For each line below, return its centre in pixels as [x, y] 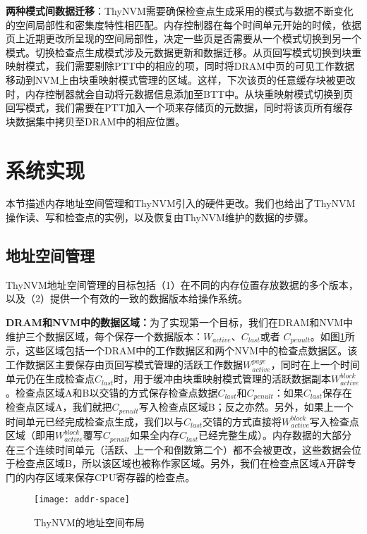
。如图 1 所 [332, 336]
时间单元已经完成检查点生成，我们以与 [95, 421]
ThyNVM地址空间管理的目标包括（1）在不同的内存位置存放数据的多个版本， [182, 284]
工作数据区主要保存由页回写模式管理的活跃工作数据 [124, 364]
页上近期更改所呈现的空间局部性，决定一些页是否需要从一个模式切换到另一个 [183, 38]
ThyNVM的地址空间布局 [89, 522]
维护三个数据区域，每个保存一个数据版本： [104, 336]
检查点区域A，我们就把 [59, 407]
